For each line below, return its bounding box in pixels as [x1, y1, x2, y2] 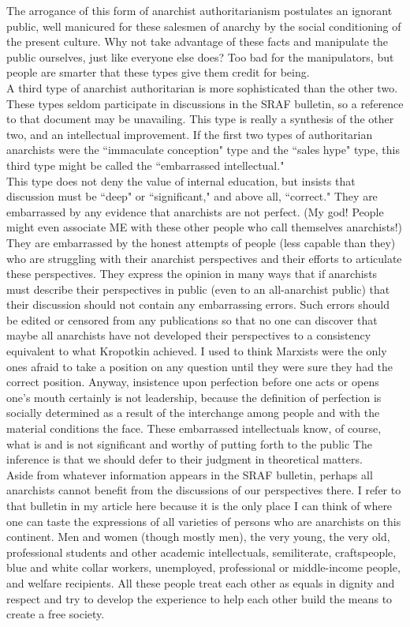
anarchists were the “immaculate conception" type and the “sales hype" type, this [6, 141, 400, 158]
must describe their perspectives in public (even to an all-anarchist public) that [6, 280, 390, 297]
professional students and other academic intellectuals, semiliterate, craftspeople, [6, 543, 397, 560]
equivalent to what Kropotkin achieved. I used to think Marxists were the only [6, 343, 387, 359]
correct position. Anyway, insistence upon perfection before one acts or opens [6, 374, 379, 390]
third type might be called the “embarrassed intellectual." [6, 156, 285, 173]
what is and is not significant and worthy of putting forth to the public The [6, 435, 372, 452]
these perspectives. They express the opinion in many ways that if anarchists [6, 265, 378, 282]
